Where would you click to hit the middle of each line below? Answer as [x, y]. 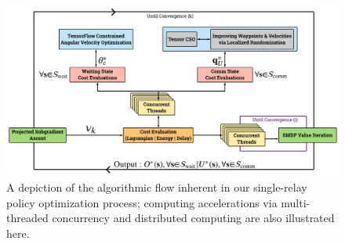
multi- [296, 202]
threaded [27, 218]
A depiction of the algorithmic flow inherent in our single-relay [157, 187]
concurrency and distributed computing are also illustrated [193, 218]
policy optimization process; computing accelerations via [142, 202]
